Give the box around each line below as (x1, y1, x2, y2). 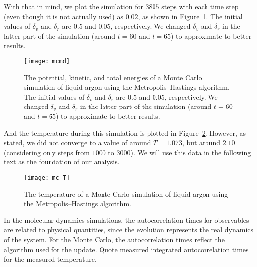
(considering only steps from (4, 147, 90, 157)
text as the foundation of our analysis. (4, 157, 120, 167)
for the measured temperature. (4, 254, 97, 264)
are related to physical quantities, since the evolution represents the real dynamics (4, 224, 254, 235)
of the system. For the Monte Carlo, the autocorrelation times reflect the (4, 234, 225, 244)
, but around (182, 137, 220, 148)
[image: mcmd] (24, 57, 70, 65)
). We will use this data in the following (130, 147, 251, 157)
